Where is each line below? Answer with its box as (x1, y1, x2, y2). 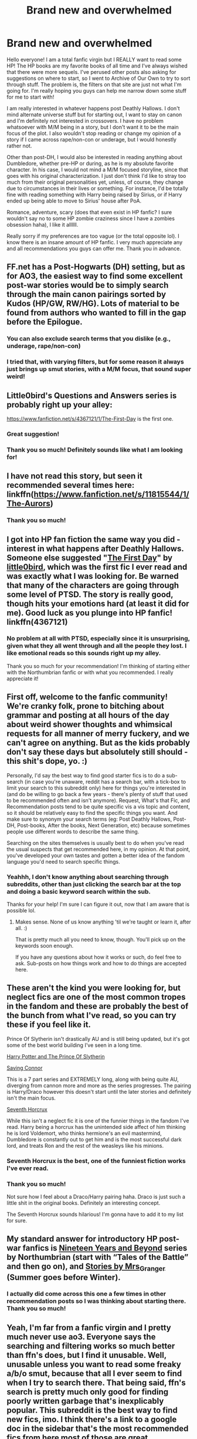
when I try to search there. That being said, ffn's (6, 1377, 186, 1387)
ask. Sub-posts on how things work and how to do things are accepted (15, 959, 187, 966)
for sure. (6, 1216, 28, 1224)
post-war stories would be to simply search (6, 280, 169, 291)
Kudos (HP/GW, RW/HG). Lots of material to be (6, 299, 180, 309)
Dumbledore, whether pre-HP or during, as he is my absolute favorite (6, 160, 174, 167)
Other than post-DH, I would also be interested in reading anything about (6, 153, 182, 160)
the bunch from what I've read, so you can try (6, 1010, 176, 1020)
